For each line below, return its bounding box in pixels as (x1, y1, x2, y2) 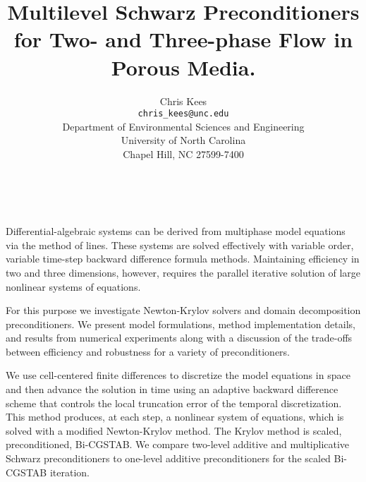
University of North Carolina (121, 133, 246, 147)
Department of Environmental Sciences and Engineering (62, 119, 305, 133)
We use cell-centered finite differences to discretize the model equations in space (6, 368, 350, 382)
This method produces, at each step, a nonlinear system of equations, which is (6, 409, 344, 424)
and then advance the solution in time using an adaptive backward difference (6, 382, 338, 397)
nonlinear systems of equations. (6, 279, 141, 294)
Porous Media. (111, 52, 256, 81)
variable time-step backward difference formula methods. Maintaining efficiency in (6, 251, 360, 266)
